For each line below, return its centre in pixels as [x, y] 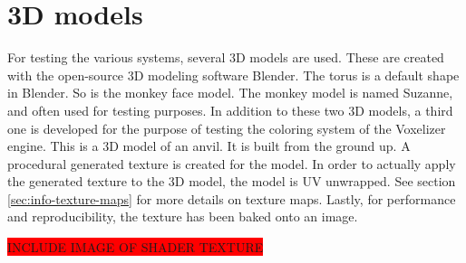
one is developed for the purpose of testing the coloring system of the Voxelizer [227, 128]
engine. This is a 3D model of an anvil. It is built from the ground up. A [209, 146]
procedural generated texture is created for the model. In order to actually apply [232, 163]
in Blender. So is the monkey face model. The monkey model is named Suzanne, [230, 93]
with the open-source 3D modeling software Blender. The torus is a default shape [233, 75]
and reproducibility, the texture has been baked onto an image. [183, 216]
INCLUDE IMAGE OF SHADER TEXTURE [136, 247]
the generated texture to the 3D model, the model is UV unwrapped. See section [232, 181]
